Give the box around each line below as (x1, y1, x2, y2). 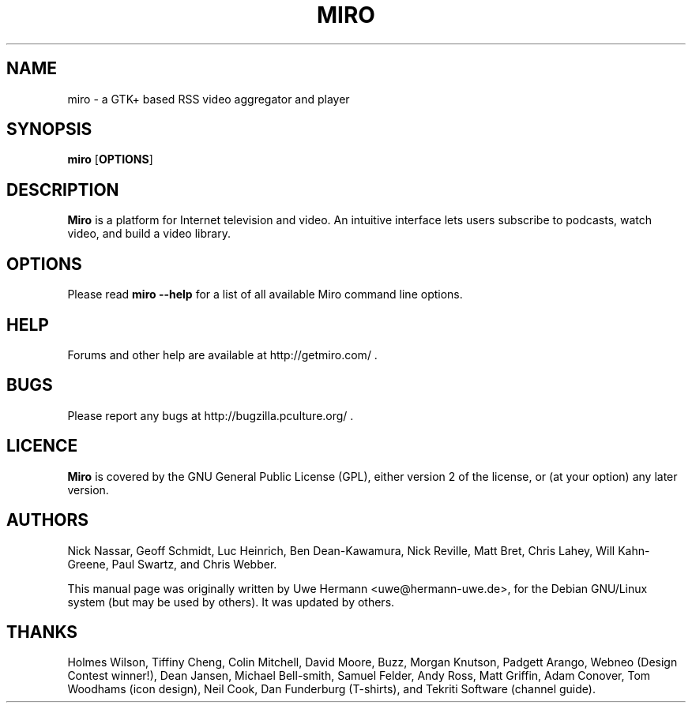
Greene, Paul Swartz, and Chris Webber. (67, 557, 277, 571)
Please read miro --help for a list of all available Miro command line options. (67, 287, 463, 302)
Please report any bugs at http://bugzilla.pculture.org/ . (67, 408, 354, 422)
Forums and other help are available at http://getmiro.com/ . (67, 347, 378, 362)
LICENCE (6, 436, 78, 456)
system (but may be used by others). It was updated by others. (67, 595, 395, 609)
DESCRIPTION (6, 179, 119, 200)
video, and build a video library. (67, 227, 231, 241)
